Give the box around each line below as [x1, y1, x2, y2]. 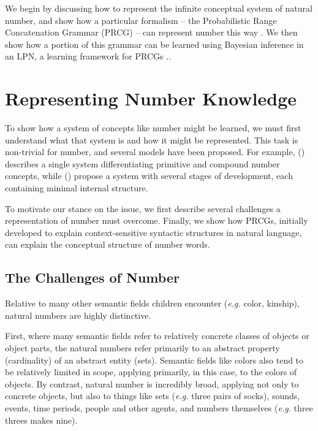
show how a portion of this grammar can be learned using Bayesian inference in [5, 37, 304, 50]
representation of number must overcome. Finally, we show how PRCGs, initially [5, 214, 308, 227]
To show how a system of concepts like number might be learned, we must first [5, 121, 301, 134]
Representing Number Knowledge [5, 86, 297, 111]
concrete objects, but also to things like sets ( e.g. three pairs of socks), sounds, [5, 389, 300, 402]
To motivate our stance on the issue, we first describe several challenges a [5, 202, 281, 215]
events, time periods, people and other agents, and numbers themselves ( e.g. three [5, 401, 313, 414]
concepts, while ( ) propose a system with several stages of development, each [5, 169, 293, 182]
